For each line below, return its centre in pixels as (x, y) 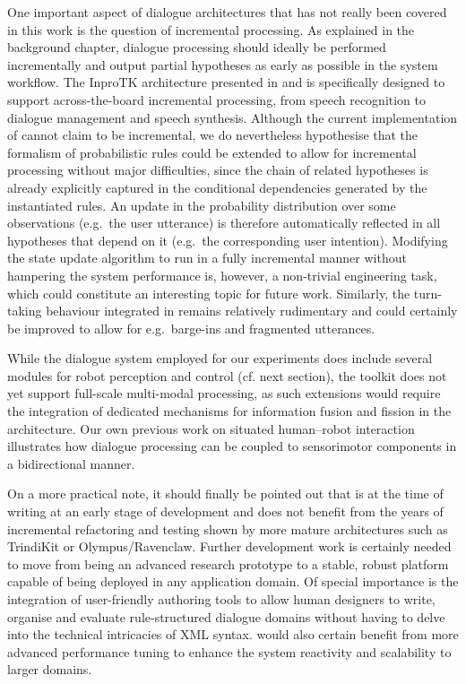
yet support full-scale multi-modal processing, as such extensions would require (224, 393)
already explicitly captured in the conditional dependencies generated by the (217, 187)
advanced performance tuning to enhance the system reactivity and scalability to (229, 651)
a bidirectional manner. (71, 463)
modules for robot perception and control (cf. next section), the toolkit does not (227, 375)
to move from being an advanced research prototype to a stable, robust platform (228, 563)
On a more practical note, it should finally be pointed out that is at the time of (225, 494)
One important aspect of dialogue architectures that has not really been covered (227, 12)
